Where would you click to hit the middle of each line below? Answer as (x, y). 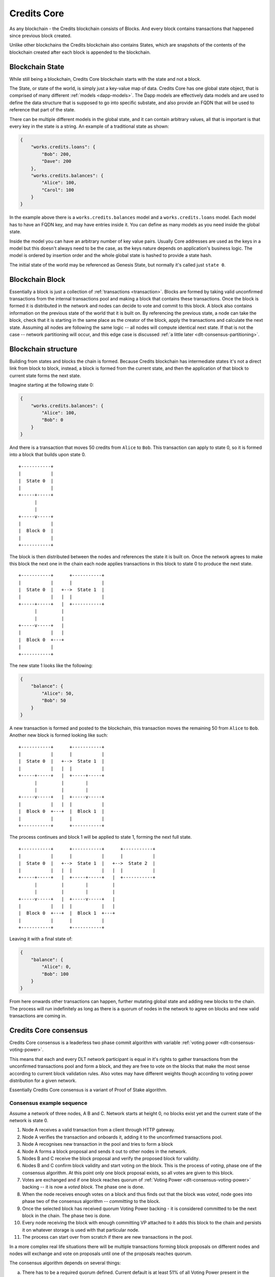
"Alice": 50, (58, 693)
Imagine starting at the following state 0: (52, 385)
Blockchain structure (43, 349)
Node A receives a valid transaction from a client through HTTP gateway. (99, 1130)
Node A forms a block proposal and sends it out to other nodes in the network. (104, 1151)
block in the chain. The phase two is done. (67, 1216)
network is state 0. (29, 1120)
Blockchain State (37, 67)
